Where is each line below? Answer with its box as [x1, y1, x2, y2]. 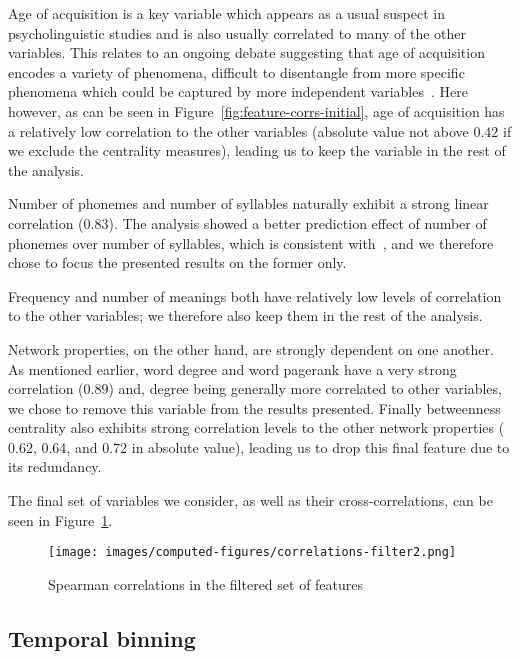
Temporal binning [8, 622, 196, 653]
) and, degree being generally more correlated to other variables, [108, 378, 502, 399]
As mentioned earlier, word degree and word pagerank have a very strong [8, 358, 457, 379]
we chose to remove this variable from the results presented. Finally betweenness [8, 397, 501, 418]
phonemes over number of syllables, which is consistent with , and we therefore [8, 232, 494, 253]
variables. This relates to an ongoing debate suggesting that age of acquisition [8, 42, 485, 63]
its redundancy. [8, 456, 102, 477]
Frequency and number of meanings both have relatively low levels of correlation [8, 285, 502, 306]
